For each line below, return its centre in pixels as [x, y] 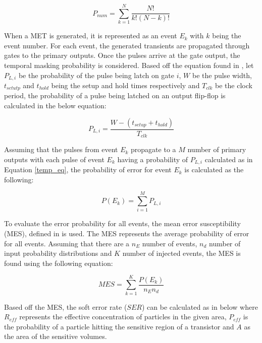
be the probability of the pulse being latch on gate [96, 75]
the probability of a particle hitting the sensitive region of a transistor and [119, 326]
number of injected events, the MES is [181, 253]
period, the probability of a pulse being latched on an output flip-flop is [115, 95]
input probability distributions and [58, 253]
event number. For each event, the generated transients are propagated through [127, 45]
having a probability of [153, 159]
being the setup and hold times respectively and [125, 85]
